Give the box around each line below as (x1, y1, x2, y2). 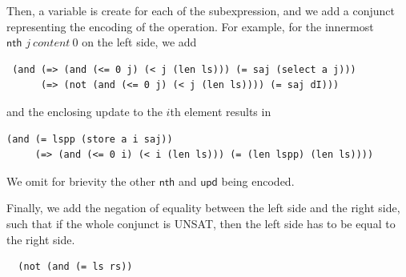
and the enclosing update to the (6, 102, 163, 119)
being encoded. (221, 172, 295, 189)
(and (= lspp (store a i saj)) (6, 133, 173, 145)
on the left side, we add (82, 34, 197, 50)
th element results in (170, 102, 271, 119)
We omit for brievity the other (6, 172, 156, 189)
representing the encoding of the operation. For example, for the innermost (6, 18, 374, 34)
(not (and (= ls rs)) (18, 261, 133, 273)
